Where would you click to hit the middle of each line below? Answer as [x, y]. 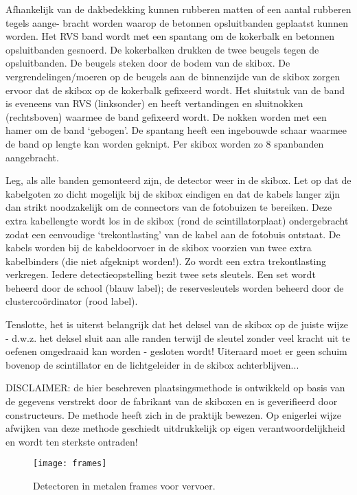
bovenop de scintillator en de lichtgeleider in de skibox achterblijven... [152, 364]
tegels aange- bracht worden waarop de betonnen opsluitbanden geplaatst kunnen [177, 22]
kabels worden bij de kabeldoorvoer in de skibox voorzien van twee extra [159, 247]
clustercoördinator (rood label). [72, 301]
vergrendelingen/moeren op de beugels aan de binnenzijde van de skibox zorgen [173, 76]
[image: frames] [70, 464]
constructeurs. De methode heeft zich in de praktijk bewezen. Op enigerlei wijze [173, 414]
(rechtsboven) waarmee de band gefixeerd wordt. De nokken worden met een [166, 116]
